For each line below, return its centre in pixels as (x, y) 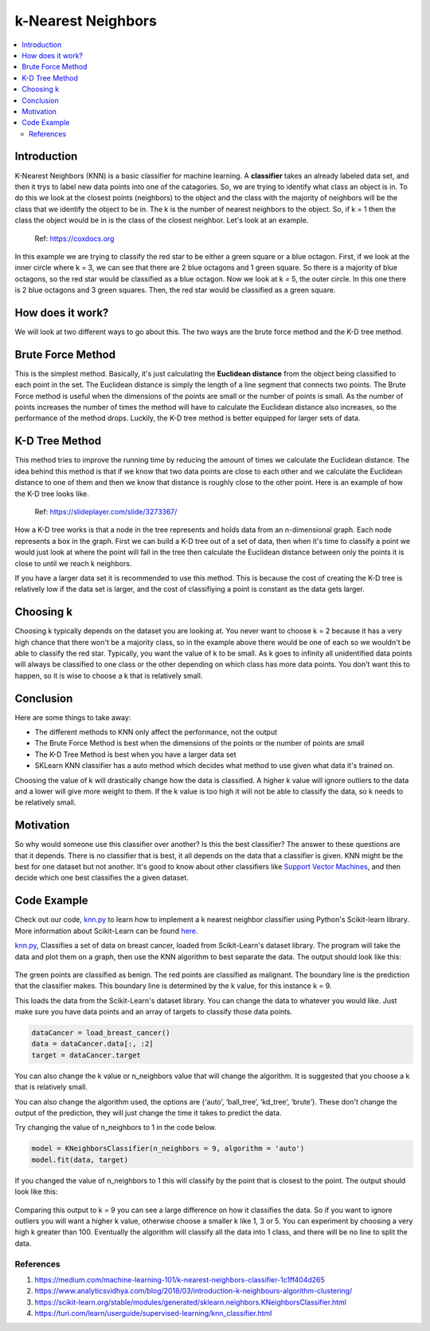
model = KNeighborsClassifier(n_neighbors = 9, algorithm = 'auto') (168, 1149)
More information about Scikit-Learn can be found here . (106, 931)
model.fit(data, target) (80, 1160)
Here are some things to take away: (73, 717)
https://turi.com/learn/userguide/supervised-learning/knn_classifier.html (153, 1313)
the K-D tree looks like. (52, 494)
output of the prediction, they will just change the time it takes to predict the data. (148, 1113)
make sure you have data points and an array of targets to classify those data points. (154, 1012)
